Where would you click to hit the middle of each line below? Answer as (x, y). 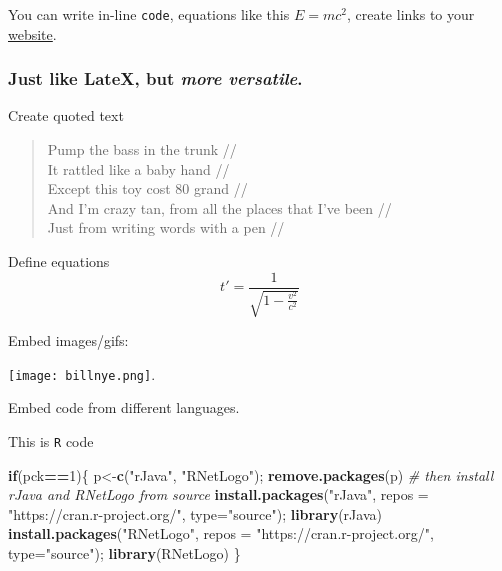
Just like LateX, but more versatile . (155, 78)
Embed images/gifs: (68, 340)
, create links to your (410, 14)
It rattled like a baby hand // (138, 168)
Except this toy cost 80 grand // (147, 188)
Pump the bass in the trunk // (142, 149)
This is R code (51, 440)
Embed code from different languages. (124, 407)
